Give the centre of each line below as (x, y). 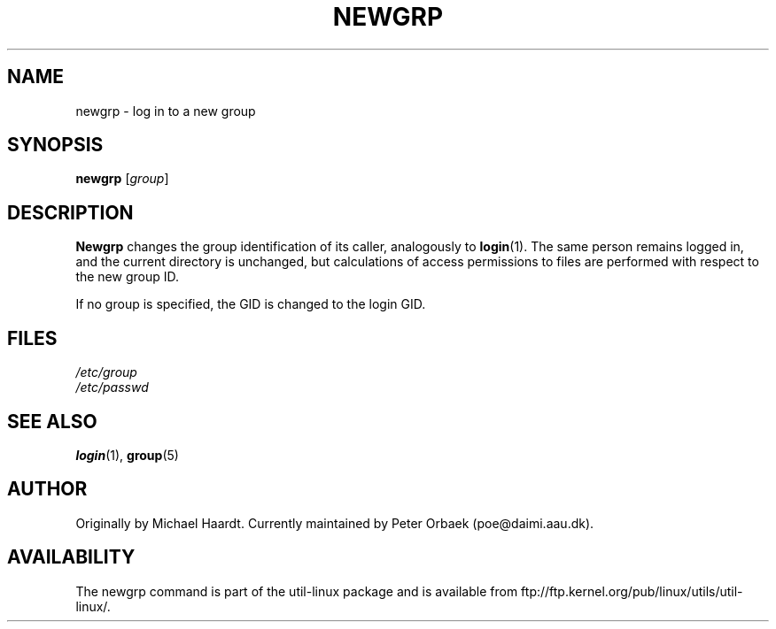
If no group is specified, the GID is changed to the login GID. (251, 304)
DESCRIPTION (70, 212)
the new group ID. (128, 277)
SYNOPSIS (55, 145)
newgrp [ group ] (122, 179)
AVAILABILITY (71, 557)
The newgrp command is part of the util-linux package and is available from (297, 591)
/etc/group (106, 372)
